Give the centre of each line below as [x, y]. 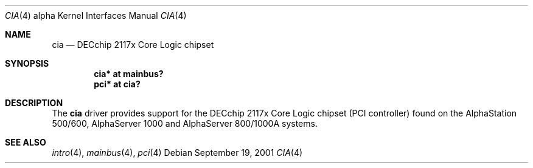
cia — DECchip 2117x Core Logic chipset [133, 45]
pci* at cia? [117, 84]
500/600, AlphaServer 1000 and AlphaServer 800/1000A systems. [185, 123]
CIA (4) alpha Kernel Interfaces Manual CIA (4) [96, 15]
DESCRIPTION [34, 103]
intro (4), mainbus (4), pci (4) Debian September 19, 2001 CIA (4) [177, 153]
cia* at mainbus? [129, 74]
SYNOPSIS [27, 63]
